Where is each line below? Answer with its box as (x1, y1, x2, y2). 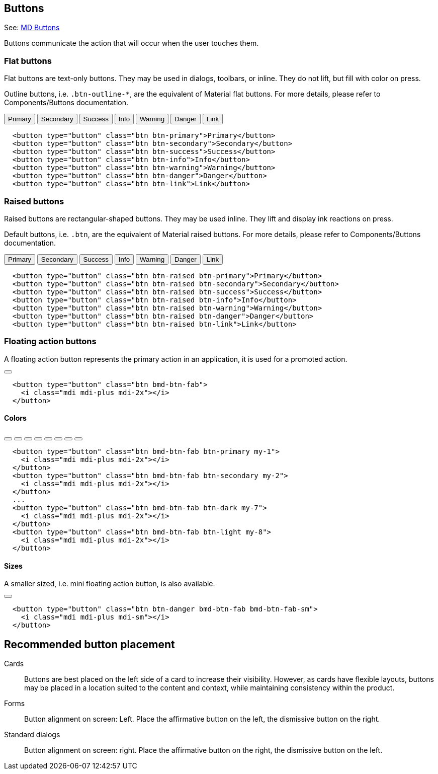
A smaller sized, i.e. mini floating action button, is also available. (4, 579, 215, 588)
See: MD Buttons (4, 23, 60, 32)
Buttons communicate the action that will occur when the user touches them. (4, 39, 259, 48)
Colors (4, 414, 27, 423)
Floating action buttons (4, 336, 97, 347)
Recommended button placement (4, 638, 175, 651)
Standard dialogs (4, 730, 60, 739)
